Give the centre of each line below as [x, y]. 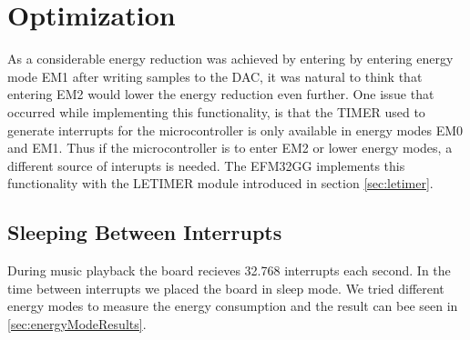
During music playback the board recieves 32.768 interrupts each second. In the [229, 270]
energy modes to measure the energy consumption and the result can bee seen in [233, 306]
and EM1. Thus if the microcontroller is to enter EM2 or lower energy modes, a [230, 148]
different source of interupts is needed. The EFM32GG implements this [206, 165]
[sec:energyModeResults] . [77, 323]
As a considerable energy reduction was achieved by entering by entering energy [230, 59]
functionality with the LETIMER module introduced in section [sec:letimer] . [220, 183]
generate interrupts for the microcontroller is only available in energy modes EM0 [235, 130]
